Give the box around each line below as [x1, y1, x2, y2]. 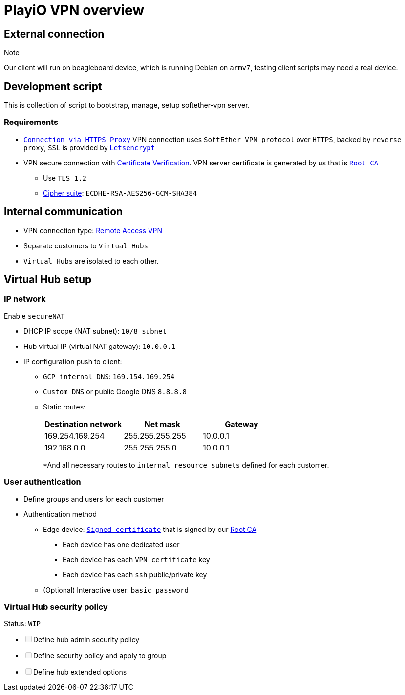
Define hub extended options [33, 668, 127, 676]
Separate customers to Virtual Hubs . [23, 241, 150, 250]
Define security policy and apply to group [33, 652, 167, 660]
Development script [4, 80, 102, 93]
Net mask [144, 419, 180, 429]
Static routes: [43, 402, 86, 411]
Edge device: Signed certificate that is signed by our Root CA [43, 525, 257, 533]
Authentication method [23, 510, 97, 518]
